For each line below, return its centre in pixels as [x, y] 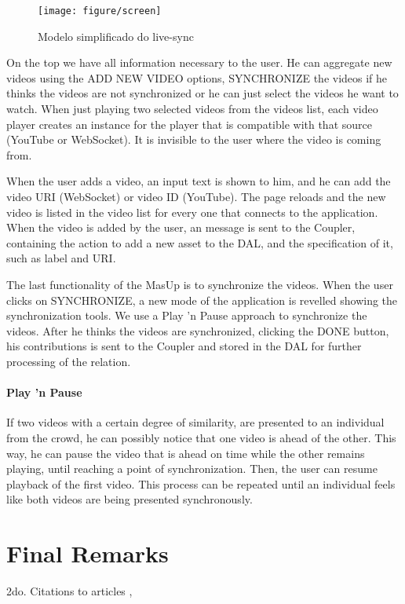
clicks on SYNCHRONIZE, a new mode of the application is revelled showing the [202, 300]
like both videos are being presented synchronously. [130, 499]
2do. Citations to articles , [69, 591]
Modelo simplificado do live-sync [116, 36]
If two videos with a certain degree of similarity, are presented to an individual [195, 422]
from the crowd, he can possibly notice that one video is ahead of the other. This [201, 437]
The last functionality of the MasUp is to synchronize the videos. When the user [200, 284]
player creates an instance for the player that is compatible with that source [189, 124]
